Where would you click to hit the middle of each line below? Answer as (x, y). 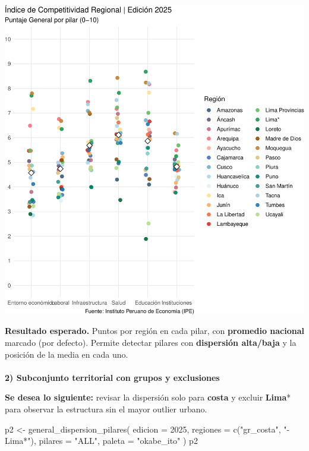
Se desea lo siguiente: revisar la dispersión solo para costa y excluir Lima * (148, 397)
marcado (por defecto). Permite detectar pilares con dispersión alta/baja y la (151, 342)
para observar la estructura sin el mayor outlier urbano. (106, 409)
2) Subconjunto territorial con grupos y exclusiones (112, 377)
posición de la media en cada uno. (67, 354)
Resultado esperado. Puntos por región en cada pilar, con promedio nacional (155, 331)
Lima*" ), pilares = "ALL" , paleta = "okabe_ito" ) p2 (101, 441)
